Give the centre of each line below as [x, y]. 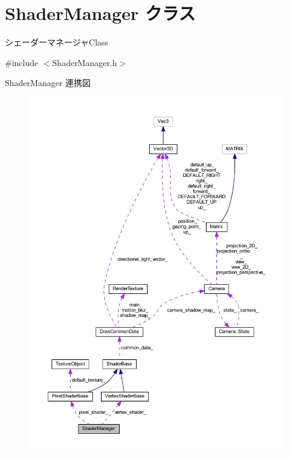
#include [22, 62]
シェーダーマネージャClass [57, 42]
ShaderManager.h [85, 62]
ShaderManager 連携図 [48, 83]
